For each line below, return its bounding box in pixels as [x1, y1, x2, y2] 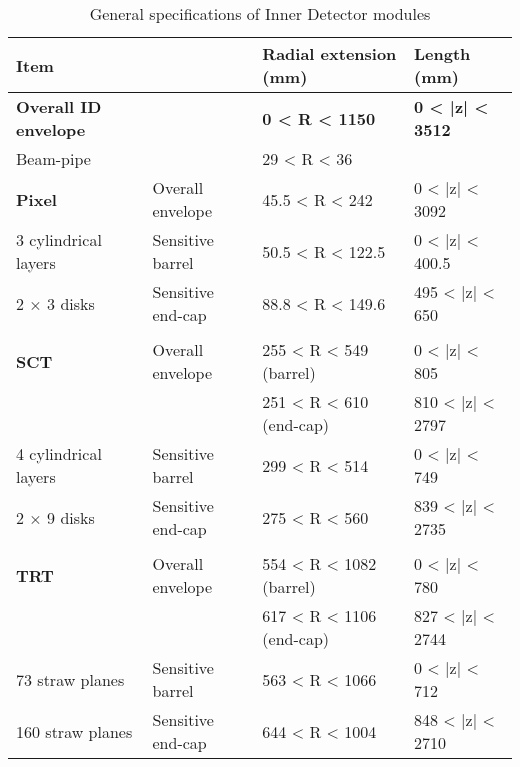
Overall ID [16, 95, 102, 118]
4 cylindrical [16, 442, 102, 465]
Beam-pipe [16, 147, 91, 170]
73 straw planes [16, 667, 125, 691]
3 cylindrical [16, 228, 102, 251]
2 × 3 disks [16, 291, 95, 315]
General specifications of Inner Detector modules [89, 2, 431, 25]
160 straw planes [16, 719, 133, 743]
